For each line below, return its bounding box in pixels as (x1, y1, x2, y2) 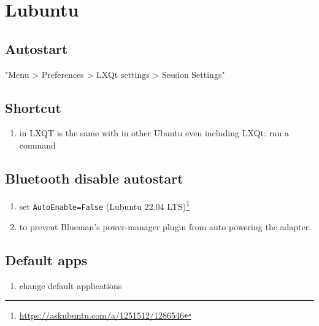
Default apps (5, 250, 88, 270)
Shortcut (5, 98, 61, 117)
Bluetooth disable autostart (5, 168, 183, 187)
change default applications (19, 279, 122, 292)
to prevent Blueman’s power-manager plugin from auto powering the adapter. (19, 220, 312, 233)
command (19, 138, 56, 151)
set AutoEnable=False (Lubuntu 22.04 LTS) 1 (19, 198, 190, 212)
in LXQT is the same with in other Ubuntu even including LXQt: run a (19, 126, 290, 139)
